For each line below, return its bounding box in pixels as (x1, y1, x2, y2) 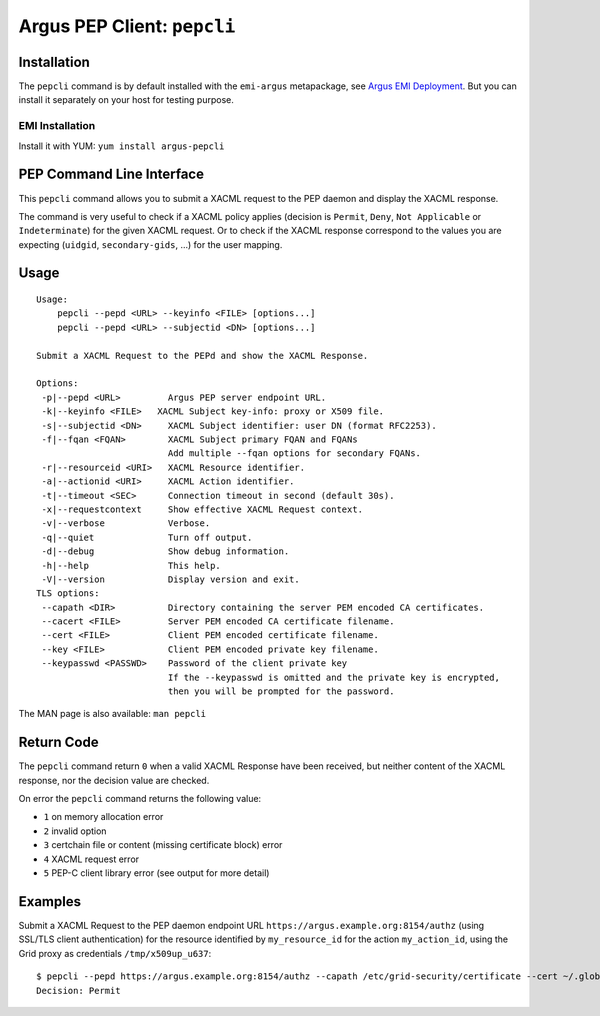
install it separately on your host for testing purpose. (18, 94, 234, 106)
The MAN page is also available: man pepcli (18, 708, 207, 720)
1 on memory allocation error (43, 811, 164, 823)
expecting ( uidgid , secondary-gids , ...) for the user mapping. (18, 238, 283, 250)
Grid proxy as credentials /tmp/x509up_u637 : (18, 947, 212, 959)
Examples (18, 893, 82, 910)
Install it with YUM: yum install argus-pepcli (18, 140, 225, 152)
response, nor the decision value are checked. (18, 774, 210, 786)
